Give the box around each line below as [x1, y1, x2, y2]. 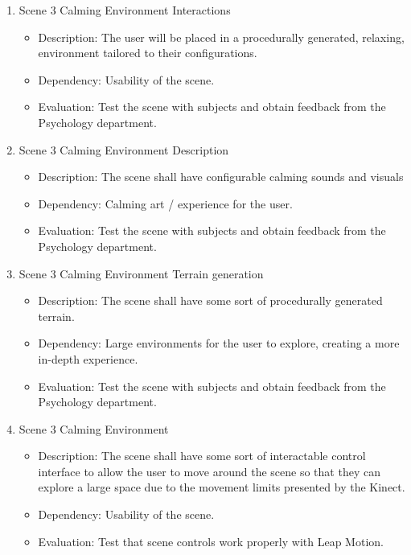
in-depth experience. [38, 350, 138, 367]
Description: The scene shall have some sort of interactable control [38, 447, 366, 464]
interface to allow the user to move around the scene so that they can [38, 462, 380, 479]
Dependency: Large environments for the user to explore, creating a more [38, 335, 400, 351]
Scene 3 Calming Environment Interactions [18, 2, 231, 18]
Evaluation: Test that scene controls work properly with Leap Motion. [38, 532, 384, 549]
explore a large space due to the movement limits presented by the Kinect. [38, 479, 405, 495]
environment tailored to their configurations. [38, 44, 257, 61]
